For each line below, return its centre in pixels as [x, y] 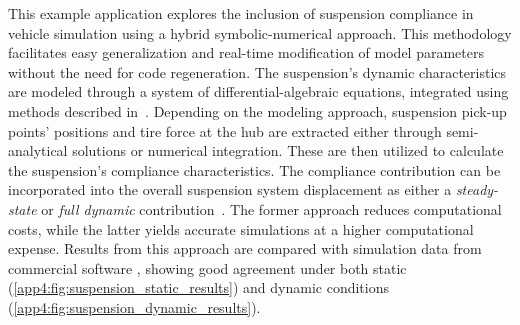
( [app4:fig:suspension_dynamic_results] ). [134, 306]
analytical [38, 150]
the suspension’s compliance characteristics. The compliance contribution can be [254, 169]
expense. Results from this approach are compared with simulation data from [245, 248]
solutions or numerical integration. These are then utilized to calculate [288, 150]
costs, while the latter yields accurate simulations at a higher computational [241, 228]
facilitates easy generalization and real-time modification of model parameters [246, 52]
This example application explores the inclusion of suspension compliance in [241, 13]
